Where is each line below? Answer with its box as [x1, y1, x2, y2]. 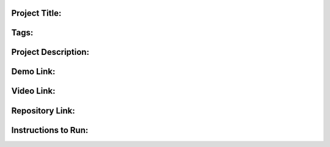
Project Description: [11, 47, 90, 57]
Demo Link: [11, 66, 56, 77]
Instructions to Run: [11, 125, 89, 135]
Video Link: [11, 86, 56, 96]
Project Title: [11, 8, 62, 18]
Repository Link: [11, 106, 76, 116]
